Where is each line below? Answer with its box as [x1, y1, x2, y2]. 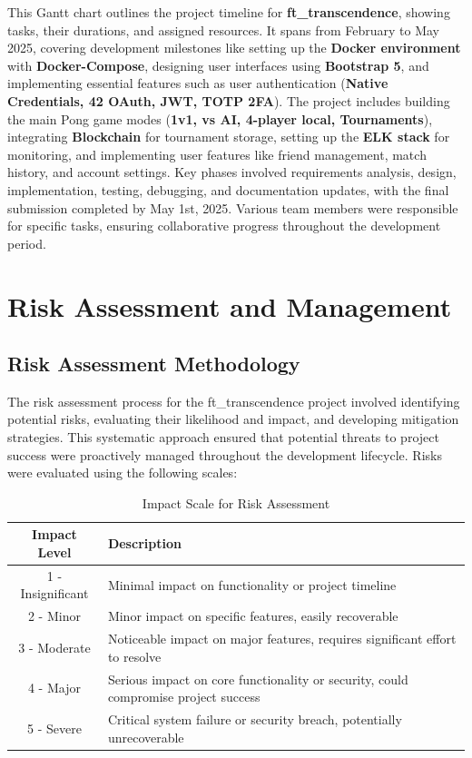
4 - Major [27, 678, 81, 697]
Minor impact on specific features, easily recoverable [107, 606, 398, 625]
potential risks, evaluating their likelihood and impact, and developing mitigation [7, 409, 459, 428]
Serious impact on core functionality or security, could [107, 669, 408, 688]
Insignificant [20, 584, 89, 603]
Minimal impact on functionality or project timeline [107, 575, 397, 594]
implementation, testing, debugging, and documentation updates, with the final [7, 180, 449, 199]
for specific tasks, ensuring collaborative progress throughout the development [7, 216, 441, 235]
